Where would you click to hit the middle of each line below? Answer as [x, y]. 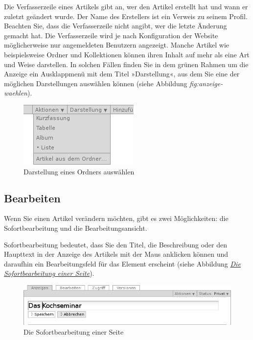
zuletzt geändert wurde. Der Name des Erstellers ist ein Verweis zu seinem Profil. [126, 16]
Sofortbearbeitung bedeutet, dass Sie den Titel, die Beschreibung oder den [116, 244]
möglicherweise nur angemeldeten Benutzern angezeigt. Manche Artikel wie [117, 45]
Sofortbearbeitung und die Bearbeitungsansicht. [76, 228]
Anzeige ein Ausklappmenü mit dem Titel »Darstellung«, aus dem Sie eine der [122, 74]
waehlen [16, 93]
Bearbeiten [32, 198]
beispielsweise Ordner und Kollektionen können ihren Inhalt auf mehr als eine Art [127, 54]
